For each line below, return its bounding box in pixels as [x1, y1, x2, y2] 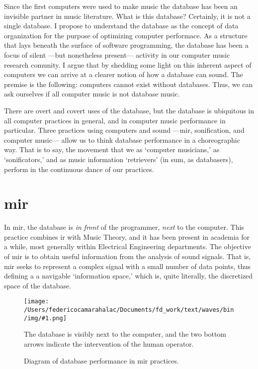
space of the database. [4, 280, 72, 290]
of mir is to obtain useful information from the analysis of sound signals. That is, [4, 251, 251, 261]
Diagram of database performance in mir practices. [24, 355, 179, 366]
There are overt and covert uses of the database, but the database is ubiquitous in [4, 105, 255, 115]
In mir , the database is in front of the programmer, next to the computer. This [4, 222, 244, 232]
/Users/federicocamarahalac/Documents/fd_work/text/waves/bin [24, 306, 234, 314]
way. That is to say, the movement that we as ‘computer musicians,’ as [4, 144, 220, 155]
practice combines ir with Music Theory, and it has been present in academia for [4, 231, 250, 242]
